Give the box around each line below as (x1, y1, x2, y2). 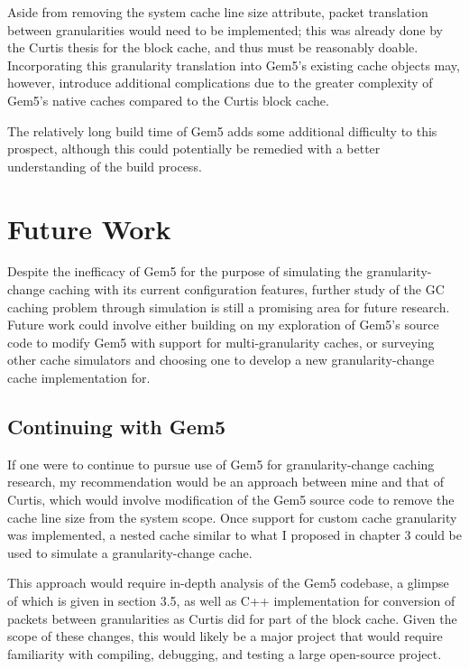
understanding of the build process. (7, 156, 202, 175)
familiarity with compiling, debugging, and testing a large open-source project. (7, 644, 442, 663)
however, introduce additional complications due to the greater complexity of (7, 73, 433, 92)
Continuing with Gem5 (7, 413, 226, 441)
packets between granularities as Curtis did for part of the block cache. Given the (7, 609, 457, 627)
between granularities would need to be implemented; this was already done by (7, 20, 443, 39)
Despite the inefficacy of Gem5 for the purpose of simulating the (7, 262, 363, 281)
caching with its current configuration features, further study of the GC (49, 280, 445, 299)
